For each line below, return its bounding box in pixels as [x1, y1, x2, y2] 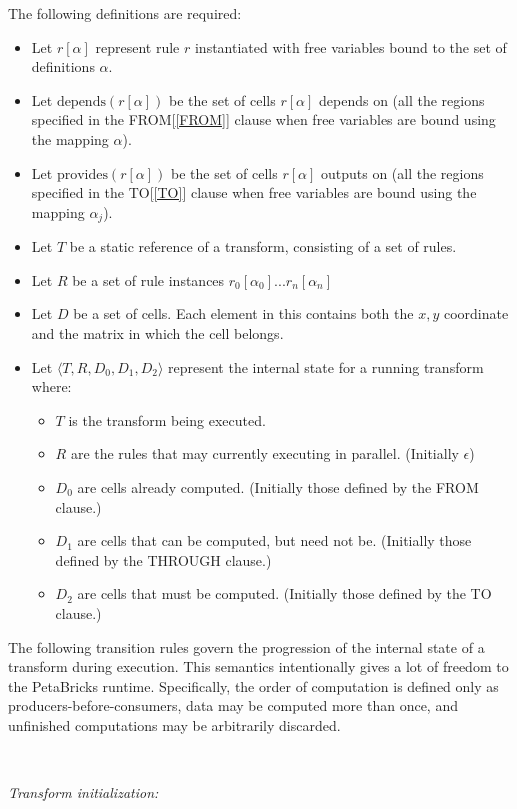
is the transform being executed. [68, 409, 266, 430]
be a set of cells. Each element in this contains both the [73, 303, 414, 324]
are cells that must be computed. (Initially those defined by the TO [77, 583, 492, 604]
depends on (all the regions [319, 89, 485, 110]
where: [31, 376, 72, 397]
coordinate [443, 303, 509, 324]
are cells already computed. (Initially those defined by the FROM [77, 476, 479, 497]
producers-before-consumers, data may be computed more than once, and [8, 695, 458, 716]
